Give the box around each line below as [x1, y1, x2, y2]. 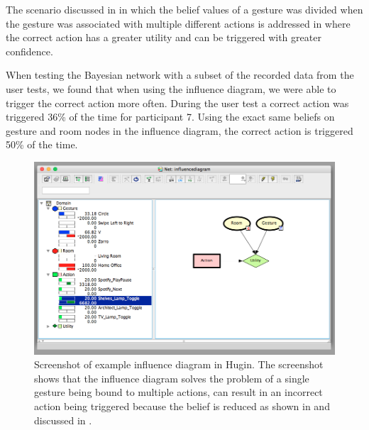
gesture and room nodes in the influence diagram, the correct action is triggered [6, 123, 353, 138]
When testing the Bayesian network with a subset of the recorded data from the [6, 67, 354, 82]
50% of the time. [6, 137, 78, 152]
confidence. [6, 43, 53, 58]
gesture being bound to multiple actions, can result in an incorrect [34, 385, 323, 399]
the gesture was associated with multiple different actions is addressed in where [6, 16, 351, 31]
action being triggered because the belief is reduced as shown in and [34, 398, 330, 413]
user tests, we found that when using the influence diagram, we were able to [6, 81, 336, 96]
